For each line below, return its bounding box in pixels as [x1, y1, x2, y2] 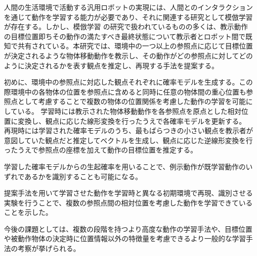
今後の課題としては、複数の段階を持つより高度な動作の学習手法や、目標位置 [4, 223, 253, 234]
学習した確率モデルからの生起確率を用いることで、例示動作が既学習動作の [4, 161, 246, 171]
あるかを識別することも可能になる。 [24, 171, 142, 181]
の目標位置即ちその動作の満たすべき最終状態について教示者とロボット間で [4, 31, 246, 41]
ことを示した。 [4, 207, 52, 217]
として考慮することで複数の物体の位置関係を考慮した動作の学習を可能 [17, 96, 246, 106]
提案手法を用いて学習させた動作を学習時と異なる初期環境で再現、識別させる [4, 188, 253, 198]
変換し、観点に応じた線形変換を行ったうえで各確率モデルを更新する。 [17, 115, 246, 126]
